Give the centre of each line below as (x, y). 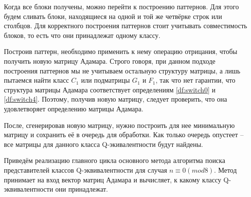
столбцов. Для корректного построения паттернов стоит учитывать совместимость (126, 26)
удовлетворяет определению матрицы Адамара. (74, 108)
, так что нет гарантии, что (195, 80)
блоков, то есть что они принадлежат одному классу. (82, 35)
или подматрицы (105, 80)
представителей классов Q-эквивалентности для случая (86, 170)
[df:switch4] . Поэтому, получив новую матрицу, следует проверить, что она (116, 99)
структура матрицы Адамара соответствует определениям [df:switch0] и (110, 89)
